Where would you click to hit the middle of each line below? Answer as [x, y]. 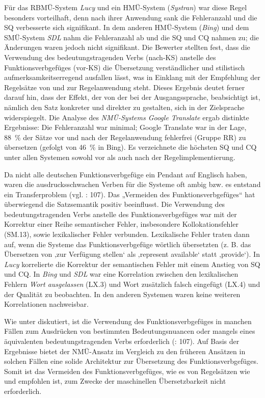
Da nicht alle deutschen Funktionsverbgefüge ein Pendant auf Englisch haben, [126, 174]
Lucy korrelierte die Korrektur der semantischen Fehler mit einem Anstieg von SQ [132, 264]
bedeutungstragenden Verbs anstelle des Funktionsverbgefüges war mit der [121, 214]
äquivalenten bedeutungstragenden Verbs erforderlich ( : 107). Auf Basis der [122, 341]
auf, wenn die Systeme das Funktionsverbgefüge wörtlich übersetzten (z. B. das [128, 244]
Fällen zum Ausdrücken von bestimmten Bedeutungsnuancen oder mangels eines [130, 331]
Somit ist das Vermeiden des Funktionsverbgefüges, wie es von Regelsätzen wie [127, 371]
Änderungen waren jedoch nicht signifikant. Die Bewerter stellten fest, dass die [127, 47]
